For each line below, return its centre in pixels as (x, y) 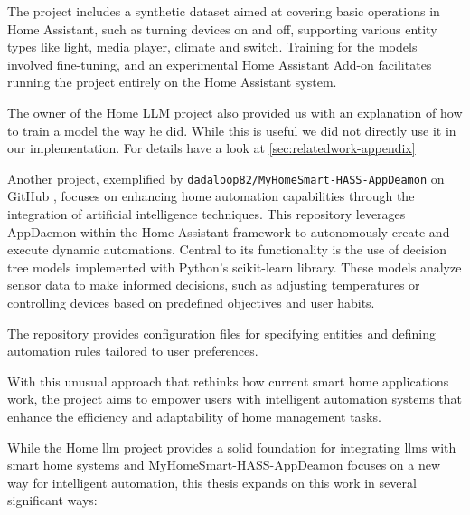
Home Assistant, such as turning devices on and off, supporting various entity (222, 29)
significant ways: (52, 500)
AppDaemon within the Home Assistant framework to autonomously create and (229, 231)
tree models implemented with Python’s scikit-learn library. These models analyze (235, 267)
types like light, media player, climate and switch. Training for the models (212, 47)
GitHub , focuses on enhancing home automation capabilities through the (211, 196)
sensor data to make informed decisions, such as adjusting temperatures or (214, 285)
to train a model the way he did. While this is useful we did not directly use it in (232, 130)
